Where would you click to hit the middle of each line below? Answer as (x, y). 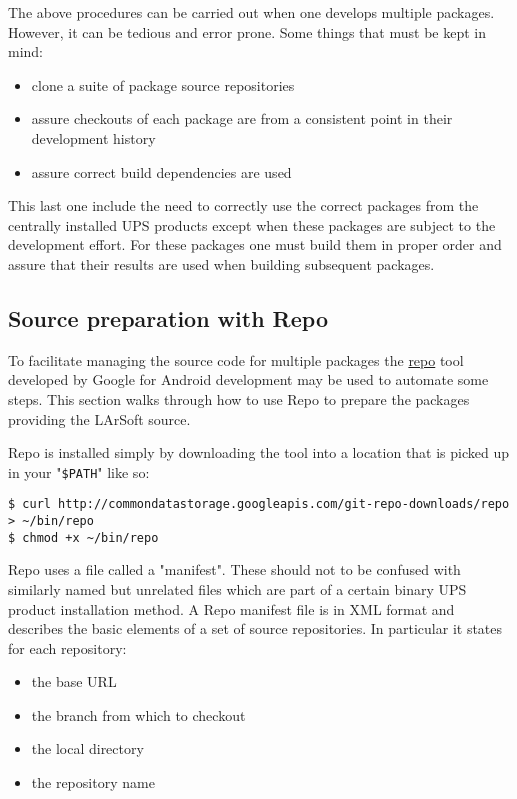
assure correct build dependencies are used (161, 171)
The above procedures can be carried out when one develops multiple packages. (251, 12)
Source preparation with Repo (168, 317)
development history (93, 137)
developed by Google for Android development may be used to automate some (248, 379)
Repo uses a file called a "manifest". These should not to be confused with (234, 569)
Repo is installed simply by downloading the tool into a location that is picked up (259, 452)
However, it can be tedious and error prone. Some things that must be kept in (247, 31)
